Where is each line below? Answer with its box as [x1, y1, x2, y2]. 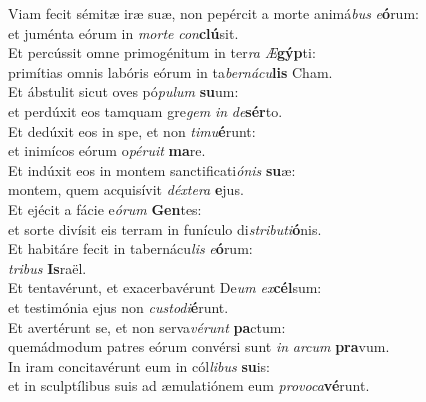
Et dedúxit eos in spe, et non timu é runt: [8, 120, 256, 141]
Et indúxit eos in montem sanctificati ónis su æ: [8, 159, 296, 180]
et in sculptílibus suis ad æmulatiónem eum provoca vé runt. [8, 375, 370, 396]
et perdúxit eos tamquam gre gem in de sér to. [8, 100, 283, 121]
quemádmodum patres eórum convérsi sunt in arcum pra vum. [8, 336, 390, 357]
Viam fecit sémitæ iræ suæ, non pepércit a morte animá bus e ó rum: [8, 3, 419, 23]
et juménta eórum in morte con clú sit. [8, 22, 239, 43]
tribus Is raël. [8, 257, 87, 278]
